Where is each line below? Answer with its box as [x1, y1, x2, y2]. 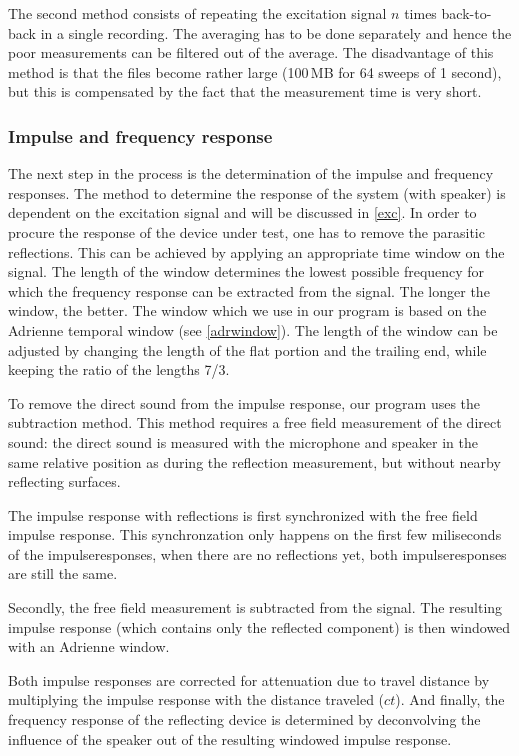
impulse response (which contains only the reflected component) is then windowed [8, 616, 511, 637]
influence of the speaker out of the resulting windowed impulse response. [8, 728, 452, 749]
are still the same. [8, 563, 118, 584]
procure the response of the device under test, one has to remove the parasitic [8, 221, 485, 242]
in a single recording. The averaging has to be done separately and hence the [40, 22, 512, 43]
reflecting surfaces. [8, 471, 121, 492]
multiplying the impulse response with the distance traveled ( [8, 689, 385, 710]
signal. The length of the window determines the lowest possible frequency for [8, 261, 485, 282]
